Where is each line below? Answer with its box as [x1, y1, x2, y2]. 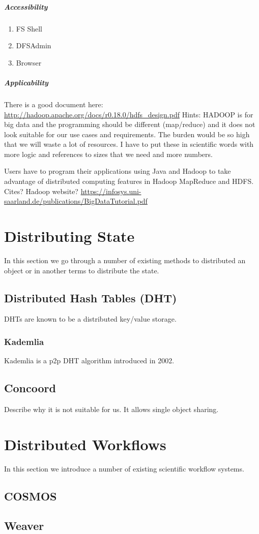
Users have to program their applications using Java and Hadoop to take [4, 166, 231, 176]
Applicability [4, 77, 48, 87]
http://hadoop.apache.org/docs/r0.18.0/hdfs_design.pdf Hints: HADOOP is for [4, 109, 253, 119]
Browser [16, 57, 42, 68]
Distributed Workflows [4, 433, 166, 454]
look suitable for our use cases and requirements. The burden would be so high [4, 129, 250, 139]
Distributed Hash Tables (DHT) [4, 290, 177, 305]
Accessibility [4, 1, 48, 12]
